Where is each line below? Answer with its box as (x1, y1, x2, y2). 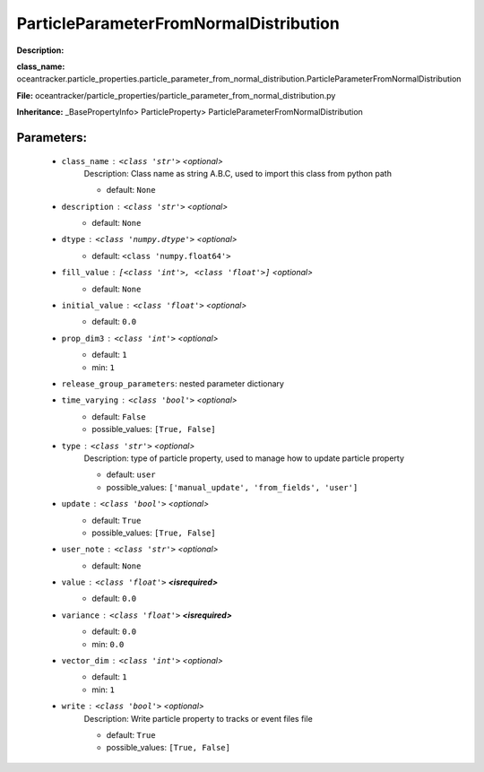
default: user (106, 469, 156, 480)
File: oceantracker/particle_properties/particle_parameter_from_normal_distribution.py (16, 90, 336, 100)
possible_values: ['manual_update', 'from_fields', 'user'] (106, 481, 359, 492)
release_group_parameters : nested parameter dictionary (61, 377, 284, 389)
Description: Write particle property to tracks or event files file (83, 713, 313, 724)
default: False (91, 411, 147, 421)
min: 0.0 (91, 638, 125, 649)
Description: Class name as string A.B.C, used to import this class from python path (83, 168, 392, 178)
